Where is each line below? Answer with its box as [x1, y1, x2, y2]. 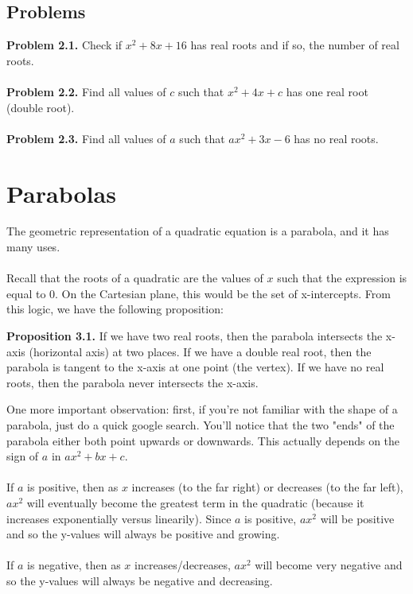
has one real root [286, 83, 368, 99]
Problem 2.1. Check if [6, 37, 123, 53]
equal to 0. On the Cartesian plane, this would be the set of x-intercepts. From [6, 285, 391, 301]
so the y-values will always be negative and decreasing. [6, 572, 273, 588]
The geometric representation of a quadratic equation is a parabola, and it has [6, 223, 389, 239]
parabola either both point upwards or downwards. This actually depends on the [6, 432, 400, 448]
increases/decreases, [134, 557, 231, 573]
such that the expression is [277, 270, 407, 286]
